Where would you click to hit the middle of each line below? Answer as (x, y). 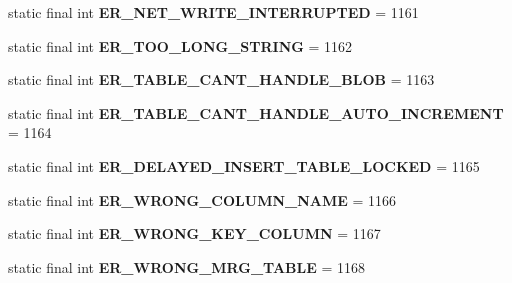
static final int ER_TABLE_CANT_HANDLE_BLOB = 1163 (221, 79)
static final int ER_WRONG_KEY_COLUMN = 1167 (194, 233)
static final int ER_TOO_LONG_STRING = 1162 (180, 45)
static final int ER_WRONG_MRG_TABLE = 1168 (187, 266)
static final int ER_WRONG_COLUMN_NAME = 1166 (202, 199)
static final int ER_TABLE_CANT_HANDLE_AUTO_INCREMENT (256, 112)
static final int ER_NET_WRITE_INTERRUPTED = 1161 (213, 12)
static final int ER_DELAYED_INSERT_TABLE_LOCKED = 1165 (244, 165)
